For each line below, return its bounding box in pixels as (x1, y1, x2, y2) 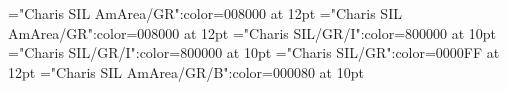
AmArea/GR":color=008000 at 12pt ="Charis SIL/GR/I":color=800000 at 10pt (8, 22, 497, 43)
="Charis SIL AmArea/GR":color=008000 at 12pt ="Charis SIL (8, 3, 402, 23)
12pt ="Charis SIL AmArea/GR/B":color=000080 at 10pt (8, 61, 364, 82)
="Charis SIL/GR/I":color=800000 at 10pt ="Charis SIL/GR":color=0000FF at (8, 42, 500, 63)
